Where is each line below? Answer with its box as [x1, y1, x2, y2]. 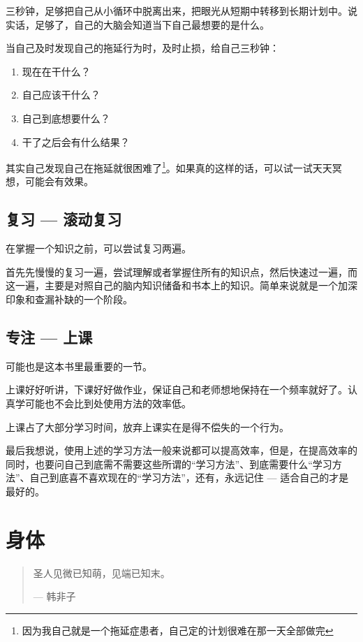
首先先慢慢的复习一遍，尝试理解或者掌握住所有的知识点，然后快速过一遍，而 [6, 264, 357, 279]
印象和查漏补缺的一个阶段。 [6, 291, 133, 306]
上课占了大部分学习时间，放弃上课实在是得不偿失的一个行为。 [6, 419, 289, 434]
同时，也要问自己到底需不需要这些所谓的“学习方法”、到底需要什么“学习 [6, 456, 332, 471]
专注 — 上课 [6, 326, 93, 347]
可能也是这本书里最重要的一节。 [6, 358, 152, 373]
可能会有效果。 [24, 174, 94, 189]
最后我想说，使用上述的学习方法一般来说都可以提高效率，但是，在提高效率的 [6, 443, 357, 458]
